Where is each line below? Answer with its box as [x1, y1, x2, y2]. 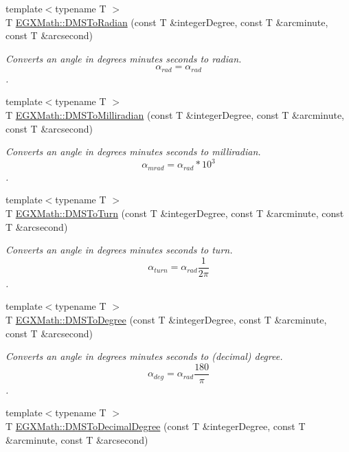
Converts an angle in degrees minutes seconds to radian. [5, 51, 242, 65]
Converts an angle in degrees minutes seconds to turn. [5, 242, 233, 257]
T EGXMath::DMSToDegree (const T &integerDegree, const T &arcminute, [5, 312, 327, 326]
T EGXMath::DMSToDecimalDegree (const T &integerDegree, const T [5, 419, 306, 433]
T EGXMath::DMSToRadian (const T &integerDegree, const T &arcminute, [5, 14, 328, 29]
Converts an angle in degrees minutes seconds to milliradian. [5, 144, 261, 159]
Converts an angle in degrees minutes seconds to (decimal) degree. [5, 349, 283, 363]
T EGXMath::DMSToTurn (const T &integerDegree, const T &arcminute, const [5, 205, 344, 220]
